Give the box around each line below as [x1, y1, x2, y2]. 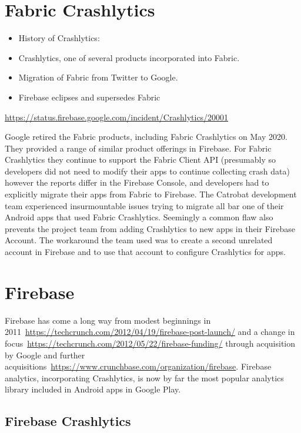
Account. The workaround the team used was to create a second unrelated [5, 234, 273, 246]
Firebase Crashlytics [5, 412, 131, 430]
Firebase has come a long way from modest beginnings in [5, 314, 211, 326]
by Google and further [5, 348, 85, 361]
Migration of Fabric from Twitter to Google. [18, 71, 178, 83]
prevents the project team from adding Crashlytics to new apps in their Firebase [5, 222, 295, 234]
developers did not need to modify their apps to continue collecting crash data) [5, 165, 290, 177]
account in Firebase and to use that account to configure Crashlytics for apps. [5, 246, 286, 258]
